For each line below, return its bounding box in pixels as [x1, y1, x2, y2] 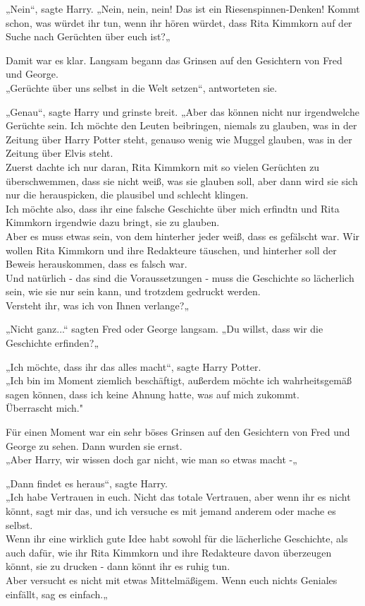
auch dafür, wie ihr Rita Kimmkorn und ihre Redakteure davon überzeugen [6, 545, 332, 559]
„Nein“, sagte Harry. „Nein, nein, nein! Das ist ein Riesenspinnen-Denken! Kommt [6, 1, 360, 16]
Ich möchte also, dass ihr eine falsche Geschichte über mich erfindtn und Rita [6, 201, 340, 215]
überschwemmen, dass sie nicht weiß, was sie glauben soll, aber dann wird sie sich [6, 173, 358, 188]
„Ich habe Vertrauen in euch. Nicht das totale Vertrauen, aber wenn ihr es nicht [6, 489, 351, 504]
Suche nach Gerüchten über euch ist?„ [6, 29, 171, 44]
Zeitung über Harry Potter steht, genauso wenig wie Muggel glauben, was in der [6, 131, 352, 146]
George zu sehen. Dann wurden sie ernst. [6, 438, 182, 453]
